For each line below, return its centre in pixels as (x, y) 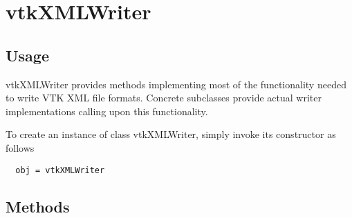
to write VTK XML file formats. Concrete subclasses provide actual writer (164, 98)
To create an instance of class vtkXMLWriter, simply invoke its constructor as (171, 134)
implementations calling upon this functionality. (107, 111)
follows (20, 147)
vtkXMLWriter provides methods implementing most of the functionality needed (176, 84)
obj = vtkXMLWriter (60, 170)
